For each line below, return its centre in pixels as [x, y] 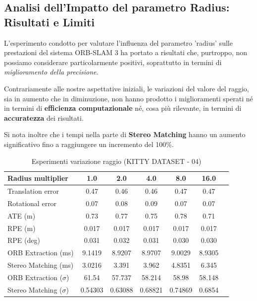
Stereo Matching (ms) [41, 265]
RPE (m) [22, 228]
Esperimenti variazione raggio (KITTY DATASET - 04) [116, 161]
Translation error [33, 190]
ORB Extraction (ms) [41, 253]
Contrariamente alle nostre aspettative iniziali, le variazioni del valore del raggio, [127, 88]
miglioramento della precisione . [51, 72]
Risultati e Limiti [49, 22]
